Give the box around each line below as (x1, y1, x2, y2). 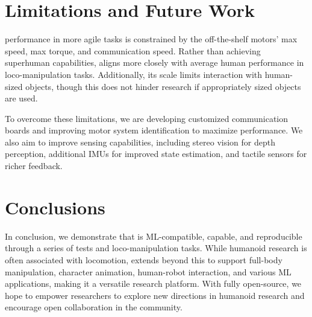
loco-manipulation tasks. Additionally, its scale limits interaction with (5, 68, 263, 80)
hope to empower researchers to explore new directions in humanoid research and (5, 289, 305, 301)
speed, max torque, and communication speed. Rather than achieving (5, 44, 261, 57)
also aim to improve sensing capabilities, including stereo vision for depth (5, 135, 275, 148)
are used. (5, 92, 38, 104)
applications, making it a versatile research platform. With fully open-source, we (5, 277, 302, 290)
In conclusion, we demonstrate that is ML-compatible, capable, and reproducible (5, 229, 302, 242)
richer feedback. (5, 159, 63, 172)
